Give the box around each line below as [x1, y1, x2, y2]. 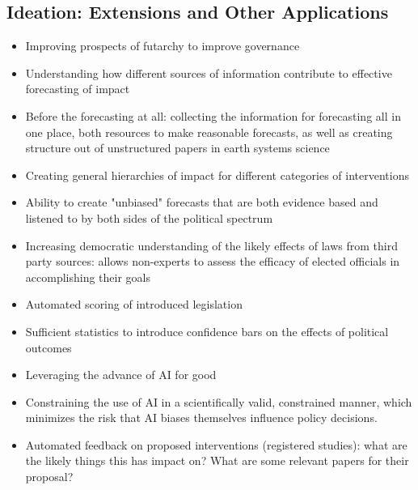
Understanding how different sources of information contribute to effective [25, 64, 392, 81]
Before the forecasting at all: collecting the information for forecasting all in [25, 107, 401, 124]
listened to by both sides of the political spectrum [25, 209, 273, 226]
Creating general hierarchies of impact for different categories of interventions [25, 166, 409, 183]
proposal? [25, 468, 74, 485]
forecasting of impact [25, 80, 130, 97]
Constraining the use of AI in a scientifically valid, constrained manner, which [25, 393, 412, 410]
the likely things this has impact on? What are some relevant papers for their [25, 452, 409, 469]
